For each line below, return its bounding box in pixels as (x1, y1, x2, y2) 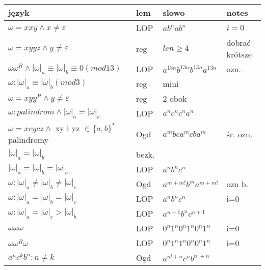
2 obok (163, 93, 187, 104)
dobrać (226, 37, 251, 48)
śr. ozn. (226, 128, 253, 140)
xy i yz (55, 122, 80, 134)
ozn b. (226, 178, 249, 190)
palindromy (8, 134, 49, 145)
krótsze (226, 48, 252, 60)
